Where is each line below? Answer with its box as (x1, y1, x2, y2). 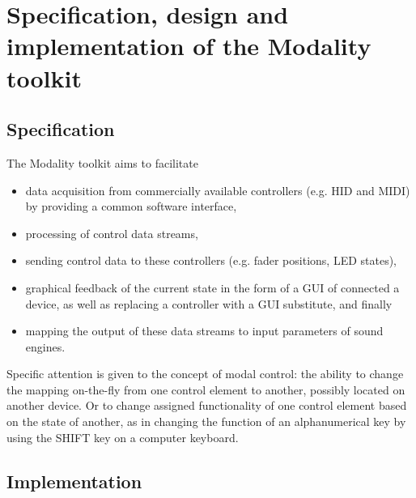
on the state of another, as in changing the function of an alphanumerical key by (6, 413, 406, 430)
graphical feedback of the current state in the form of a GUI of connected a (25, 279, 400, 296)
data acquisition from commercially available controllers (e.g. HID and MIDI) (25, 181, 410, 198)
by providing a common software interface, (25, 198, 237, 215)
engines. (25, 338, 66, 355)
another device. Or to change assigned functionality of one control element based (6, 397, 407, 414)
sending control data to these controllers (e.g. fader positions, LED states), (25, 252, 397, 269)
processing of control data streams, (25, 224, 198, 241)
